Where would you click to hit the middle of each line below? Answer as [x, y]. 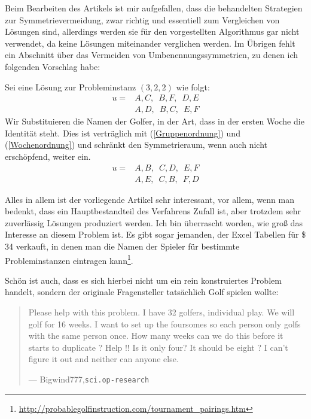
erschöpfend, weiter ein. [48, 156]
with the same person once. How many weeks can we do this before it [156, 335]
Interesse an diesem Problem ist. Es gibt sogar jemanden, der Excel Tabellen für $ [155, 234]
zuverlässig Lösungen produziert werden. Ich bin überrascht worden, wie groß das [154, 222]
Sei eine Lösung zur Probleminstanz [71, 86]
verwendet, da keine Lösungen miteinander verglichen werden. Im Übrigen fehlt [150, 43]
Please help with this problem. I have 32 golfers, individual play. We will [161, 312]
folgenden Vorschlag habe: [53, 66]
